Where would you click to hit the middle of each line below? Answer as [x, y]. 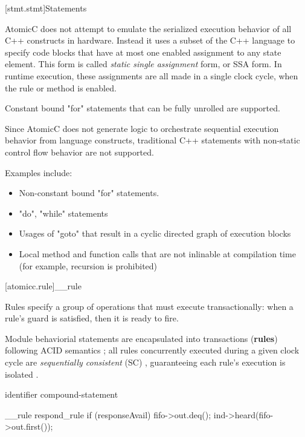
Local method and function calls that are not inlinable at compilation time [157, 253]
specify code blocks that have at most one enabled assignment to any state [143, 52]
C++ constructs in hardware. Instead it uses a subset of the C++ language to [150, 40]
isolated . [22, 374]
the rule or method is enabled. [61, 87]
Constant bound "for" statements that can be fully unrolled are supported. [143, 108]
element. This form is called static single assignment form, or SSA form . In [143, 64]
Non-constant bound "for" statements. [89, 193]
